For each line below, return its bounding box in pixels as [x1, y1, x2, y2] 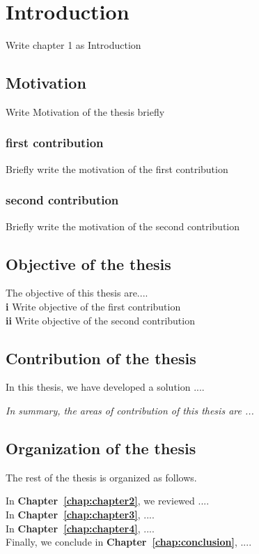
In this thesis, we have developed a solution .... [6, 380, 205, 394]
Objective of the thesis [6, 253, 171, 274]
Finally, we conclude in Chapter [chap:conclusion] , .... [6, 534, 252, 549]
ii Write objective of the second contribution [6, 313, 195, 327]
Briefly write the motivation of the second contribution [6, 218, 240, 233]
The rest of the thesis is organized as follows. [6, 470, 197, 484]
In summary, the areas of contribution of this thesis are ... [6, 403, 254, 417]
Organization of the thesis [6, 437, 196, 458]
